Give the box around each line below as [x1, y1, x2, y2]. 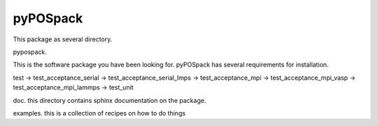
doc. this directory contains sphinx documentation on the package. [13, 96, 206, 104]
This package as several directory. [13, 35, 113, 43]
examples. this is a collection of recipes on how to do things [13, 108, 185, 117]
